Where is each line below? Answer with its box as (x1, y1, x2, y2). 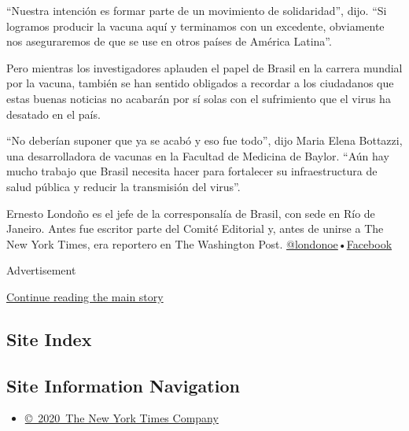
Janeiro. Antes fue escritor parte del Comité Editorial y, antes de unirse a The (6, 220, 384, 237)
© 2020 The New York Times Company (24, 410, 219, 426)
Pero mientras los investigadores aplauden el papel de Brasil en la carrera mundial (6, 59, 403, 76)
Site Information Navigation (6, 373, 240, 397)
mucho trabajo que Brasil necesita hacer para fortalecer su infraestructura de (6, 163, 378, 179)
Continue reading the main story (6, 288, 164, 304)
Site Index (6, 326, 92, 351)
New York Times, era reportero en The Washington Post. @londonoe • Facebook (6, 235, 392, 252)
